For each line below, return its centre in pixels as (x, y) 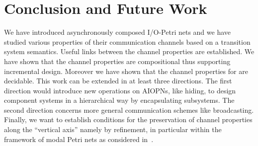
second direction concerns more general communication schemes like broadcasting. (129, 109)
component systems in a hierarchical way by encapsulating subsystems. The (119, 100)
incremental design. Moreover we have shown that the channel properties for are (126, 71)
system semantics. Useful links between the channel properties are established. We (129, 51)
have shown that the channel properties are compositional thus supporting (117, 61)
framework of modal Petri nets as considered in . (79, 139)
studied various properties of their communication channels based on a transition (127, 41)
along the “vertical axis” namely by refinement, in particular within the (113, 129)
